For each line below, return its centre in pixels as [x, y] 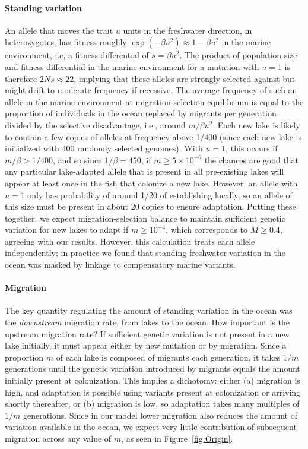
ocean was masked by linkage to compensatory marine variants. [120, 265]
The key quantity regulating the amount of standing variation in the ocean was [149, 310]
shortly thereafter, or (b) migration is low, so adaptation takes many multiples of [152, 404]
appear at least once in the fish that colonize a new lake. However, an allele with [151, 183]
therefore [21, 78]
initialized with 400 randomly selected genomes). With [104, 148]
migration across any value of [58, 438]
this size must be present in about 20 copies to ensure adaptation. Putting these [150, 206]
